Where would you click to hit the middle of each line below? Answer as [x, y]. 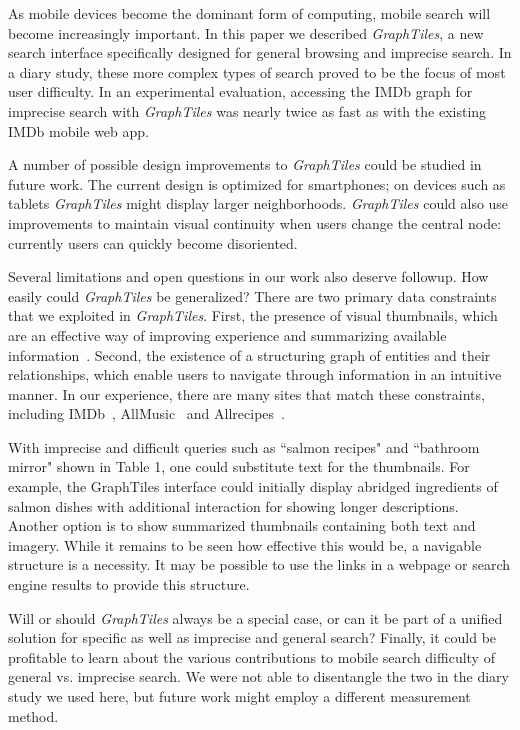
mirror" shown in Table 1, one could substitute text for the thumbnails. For [239, 466]
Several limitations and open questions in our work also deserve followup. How [248, 276]
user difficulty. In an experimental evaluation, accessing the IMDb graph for [240, 91]
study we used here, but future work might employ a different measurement [239, 696]
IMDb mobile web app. [78, 130]
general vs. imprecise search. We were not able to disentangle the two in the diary [258, 676]
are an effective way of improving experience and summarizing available [227, 334]
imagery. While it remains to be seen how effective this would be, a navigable [245, 544]
